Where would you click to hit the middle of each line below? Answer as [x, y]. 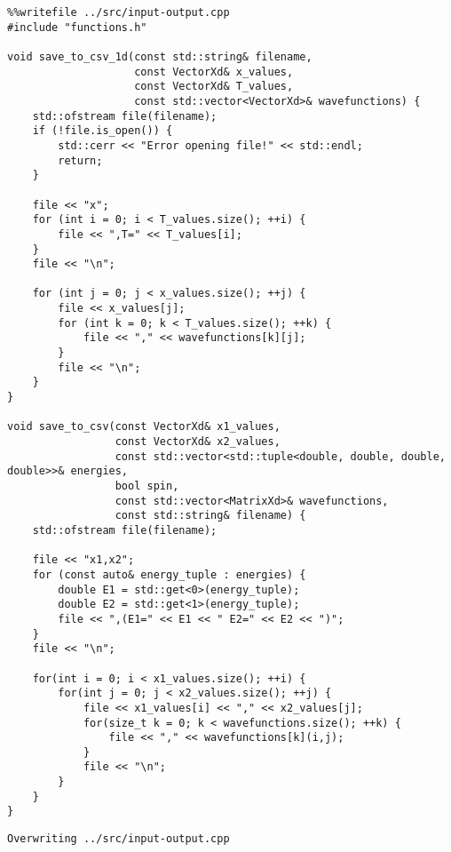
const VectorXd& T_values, [214, 87]
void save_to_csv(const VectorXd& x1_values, [144, 427]
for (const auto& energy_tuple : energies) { [169, 574]
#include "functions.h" [77, 27]
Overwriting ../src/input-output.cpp [119, 839]
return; [80, 160]
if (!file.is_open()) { [103, 131]
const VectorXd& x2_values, [198, 442]
